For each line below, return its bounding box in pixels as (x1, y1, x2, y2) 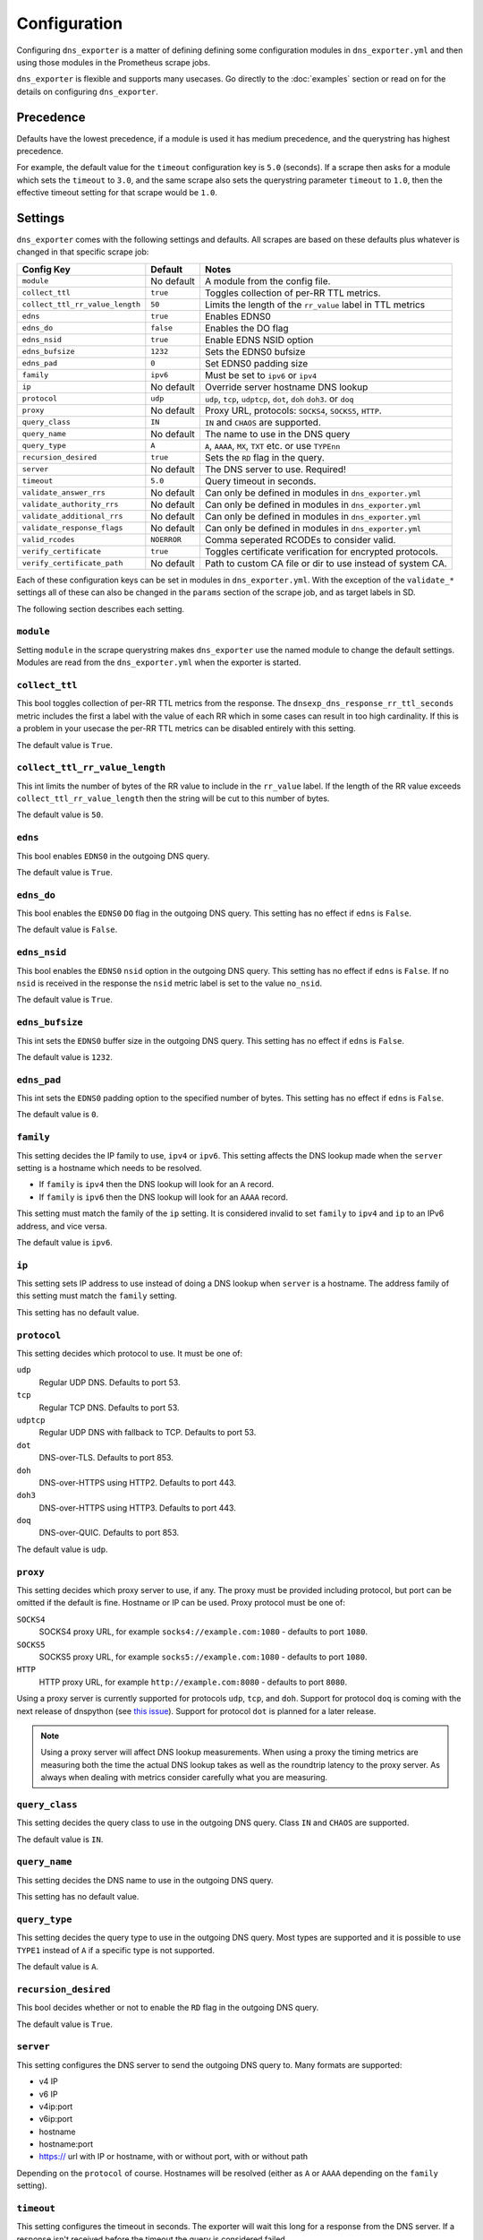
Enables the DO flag (204, 322, 290, 334)
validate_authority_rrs (21, 500, 119, 510)
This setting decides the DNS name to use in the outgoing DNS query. (16, 1874, 274, 1885)
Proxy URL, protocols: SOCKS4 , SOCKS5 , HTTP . (204, 404, 382, 417)
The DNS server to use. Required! (204, 462, 346, 475)
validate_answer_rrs (21, 488, 106, 497)
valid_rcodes (21, 535, 75, 545)
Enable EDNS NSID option (204, 333, 314, 346)
